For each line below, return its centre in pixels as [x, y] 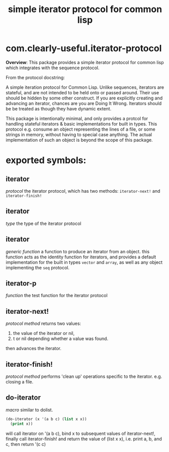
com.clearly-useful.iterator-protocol [84, 48]
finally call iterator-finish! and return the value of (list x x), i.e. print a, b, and [84, 439]
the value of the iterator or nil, [44, 333]
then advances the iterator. [34, 349]
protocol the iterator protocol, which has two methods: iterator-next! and [83, 191]
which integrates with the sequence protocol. [53, 68]
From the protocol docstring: [35, 77]
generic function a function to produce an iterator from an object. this [78, 251]
